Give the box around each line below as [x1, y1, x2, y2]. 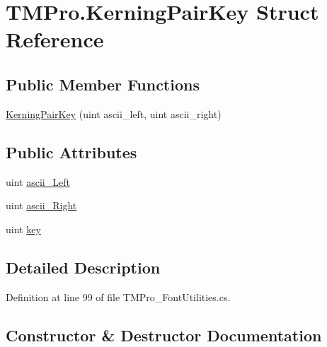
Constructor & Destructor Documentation [6, 324, 322, 346]
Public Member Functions [6, 73, 200, 95]
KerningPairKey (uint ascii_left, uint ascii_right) [6, 106, 222, 121]
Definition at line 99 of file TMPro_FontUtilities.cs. [6, 289, 231, 304]
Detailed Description [6, 256, 161, 278]
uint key [6, 221, 41, 236]
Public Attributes [6, 141, 137, 163]
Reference [6, 25, 104, 54]
